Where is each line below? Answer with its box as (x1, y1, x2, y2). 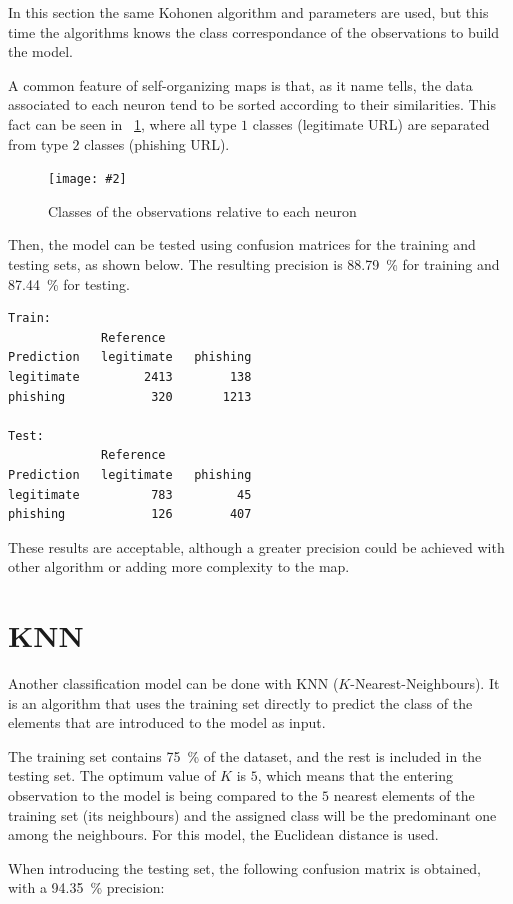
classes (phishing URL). (84, 133, 230, 154)
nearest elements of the (333, 785, 475, 805)
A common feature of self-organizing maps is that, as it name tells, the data (8, 74, 473, 95)
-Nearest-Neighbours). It (350, 673, 500, 694)
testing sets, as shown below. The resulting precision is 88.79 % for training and (8, 254, 500, 274)
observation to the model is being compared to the (8, 785, 318, 805)
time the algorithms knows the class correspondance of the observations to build (8, 21, 500, 42)
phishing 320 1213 (8, 389, 252, 404)
